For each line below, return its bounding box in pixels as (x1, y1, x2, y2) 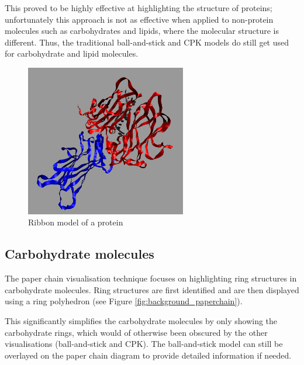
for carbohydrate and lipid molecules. (5, 47, 139, 60)
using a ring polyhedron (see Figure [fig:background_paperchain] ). (5, 295, 243, 307)
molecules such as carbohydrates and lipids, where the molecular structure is (5, 25, 279, 37)
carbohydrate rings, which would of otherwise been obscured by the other (5, 326, 268, 338)
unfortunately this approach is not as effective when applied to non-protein (5, 13, 274, 25)
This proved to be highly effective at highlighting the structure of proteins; (5, 2, 272, 13)
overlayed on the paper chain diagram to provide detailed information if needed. (5, 349, 292, 361)
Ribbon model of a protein (28, 216, 123, 228)
